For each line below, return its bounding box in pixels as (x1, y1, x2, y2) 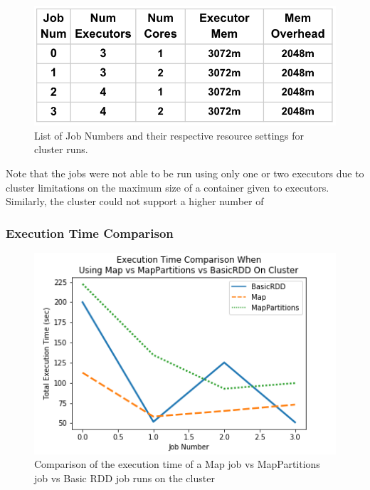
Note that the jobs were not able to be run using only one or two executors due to (6, 166, 364, 181)
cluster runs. (34, 142, 88, 157)
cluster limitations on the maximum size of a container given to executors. (6, 179, 329, 194)
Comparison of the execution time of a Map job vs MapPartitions (34, 457, 320, 471)
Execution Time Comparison (6, 224, 174, 241)
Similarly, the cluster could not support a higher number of (6, 194, 264, 209)
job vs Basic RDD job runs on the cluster (34, 470, 215, 485)
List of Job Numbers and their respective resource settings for (34, 127, 305, 142)
